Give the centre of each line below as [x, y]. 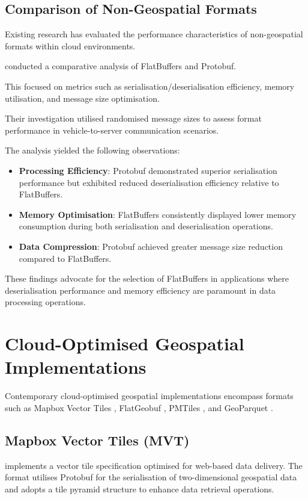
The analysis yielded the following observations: [92, 150]
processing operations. [45, 302]
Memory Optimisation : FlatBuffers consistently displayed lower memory [158, 214]
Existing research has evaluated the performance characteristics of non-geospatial [154, 34]
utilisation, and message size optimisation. [82, 98]
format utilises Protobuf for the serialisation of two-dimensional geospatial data [151, 477]
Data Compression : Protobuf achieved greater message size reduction [151, 246]
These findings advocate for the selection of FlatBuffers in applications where [147, 278]
